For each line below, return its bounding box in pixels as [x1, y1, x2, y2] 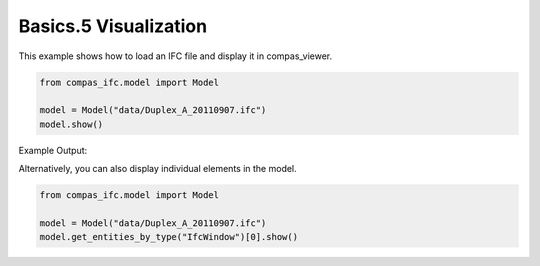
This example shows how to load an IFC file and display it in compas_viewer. [18, 50, 333, 62]
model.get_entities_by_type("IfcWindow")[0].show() [39, 231, 299, 243]
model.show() [39, 118, 104, 130]
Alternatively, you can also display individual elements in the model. [18, 163, 297, 175]
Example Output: [18, 144, 88, 156]
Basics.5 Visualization [18, 15, 208, 37]
